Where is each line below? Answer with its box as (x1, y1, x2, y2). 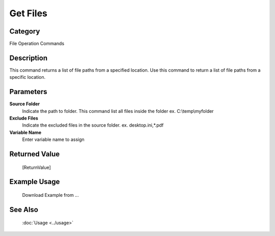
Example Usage (9, 178, 60, 186)
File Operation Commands (9, 41, 65, 47)
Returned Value (9, 150, 60, 159)
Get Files (9, 8, 48, 19)
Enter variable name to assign (22, 136, 85, 142)
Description (9, 53, 48, 62)
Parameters (9, 87, 47, 96)
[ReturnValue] (22, 164, 51, 170)
